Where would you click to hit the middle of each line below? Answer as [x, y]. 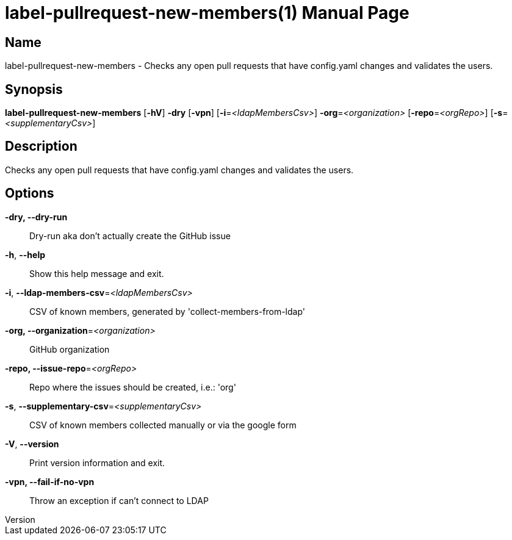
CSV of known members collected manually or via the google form [163, 425]
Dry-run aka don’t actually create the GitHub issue [130, 236]
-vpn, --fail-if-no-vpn [50, 481]
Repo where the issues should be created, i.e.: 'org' [133, 387]
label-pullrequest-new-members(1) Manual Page [207, 13]
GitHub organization [70, 349]
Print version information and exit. [97, 463]
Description [41, 146]
